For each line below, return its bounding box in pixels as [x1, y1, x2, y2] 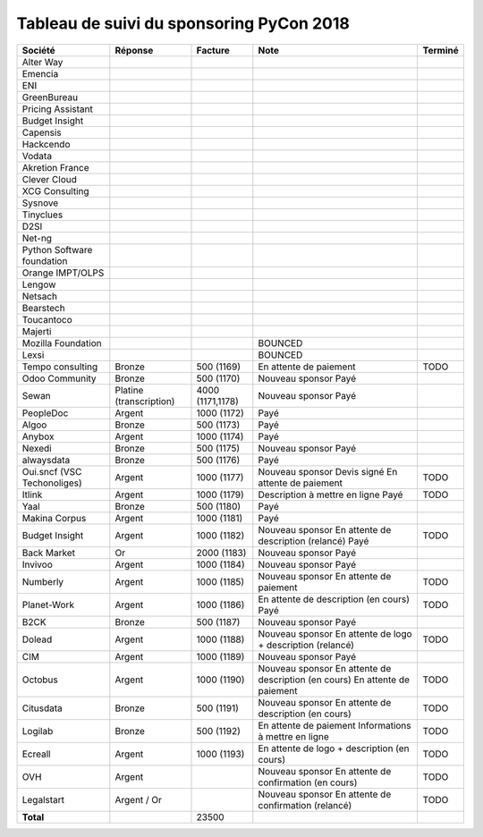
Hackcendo [21, 138, 71, 150]
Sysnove [21, 197, 59, 209]
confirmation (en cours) [258, 776, 358, 789]
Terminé [422, 44, 460, 56]
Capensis [21, 126, 62, 139]
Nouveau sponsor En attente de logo [258, 627, 412, 639]
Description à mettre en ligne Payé [258, 488, 403, 501]
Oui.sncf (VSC [21, 465, 82, 478]
